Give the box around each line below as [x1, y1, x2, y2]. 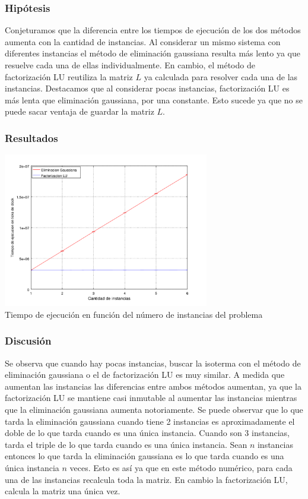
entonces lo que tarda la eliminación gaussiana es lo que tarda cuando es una [5, 450, 284, 462]
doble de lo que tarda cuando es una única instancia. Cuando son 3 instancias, [5, 427, 290, 439]
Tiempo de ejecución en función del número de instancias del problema [5, 308, 263, 320]
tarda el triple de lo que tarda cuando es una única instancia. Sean [5, 438, 247, 450]
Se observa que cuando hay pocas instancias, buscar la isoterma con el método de [5, 356, 301, 369]
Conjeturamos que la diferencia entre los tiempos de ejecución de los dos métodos [5, 24, 301, 36]
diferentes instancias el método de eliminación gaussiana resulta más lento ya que [5, 47, 300, 59]
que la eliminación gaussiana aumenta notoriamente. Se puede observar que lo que [5, 403, 303, 416]
